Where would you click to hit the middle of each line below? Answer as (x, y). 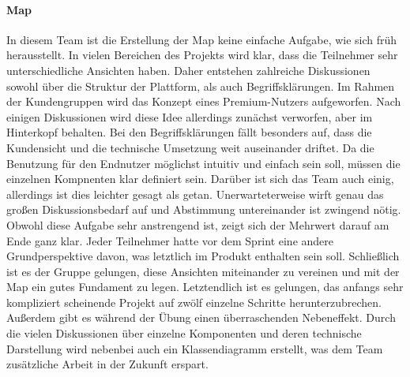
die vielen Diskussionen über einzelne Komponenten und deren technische (184, 333)
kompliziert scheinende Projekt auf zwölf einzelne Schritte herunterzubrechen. (194, 302)
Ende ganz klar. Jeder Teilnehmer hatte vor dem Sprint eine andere (170, 240)
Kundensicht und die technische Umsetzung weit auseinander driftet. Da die (190, 147)
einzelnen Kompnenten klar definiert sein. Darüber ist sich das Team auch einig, (200, 179)
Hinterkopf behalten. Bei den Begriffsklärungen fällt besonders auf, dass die (189, 132)
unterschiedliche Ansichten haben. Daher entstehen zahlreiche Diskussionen (188, 70)
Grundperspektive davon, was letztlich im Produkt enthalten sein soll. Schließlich (203, 256)
